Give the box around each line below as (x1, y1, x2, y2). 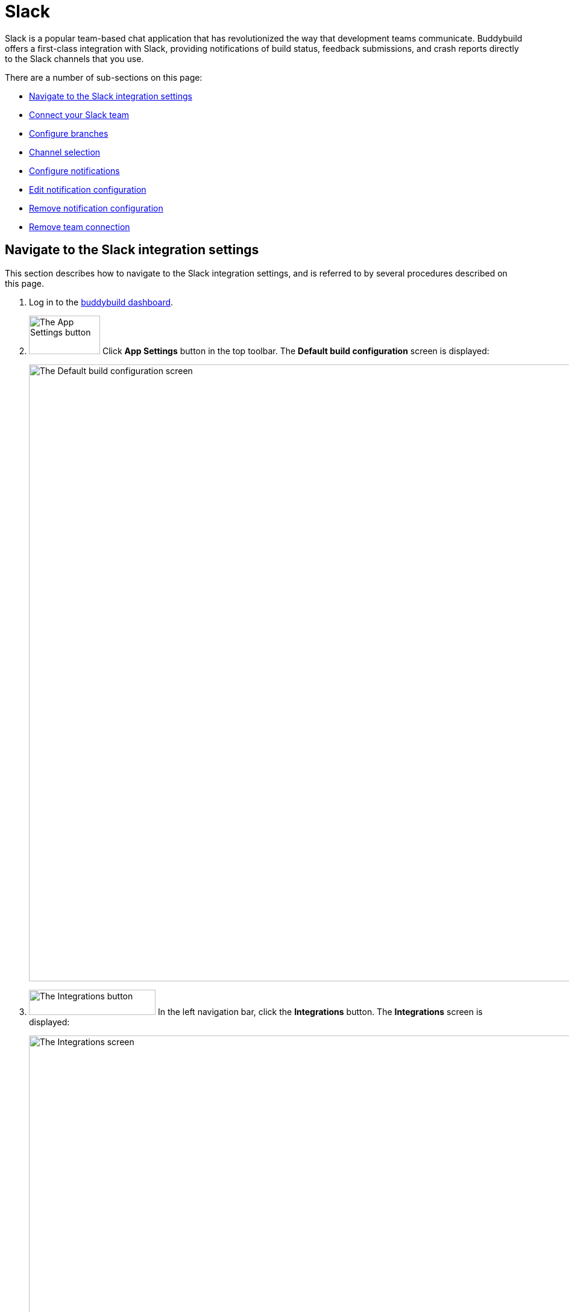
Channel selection (29, 146, 101, 157)
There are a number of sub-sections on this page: (5, 72, 203, 83)
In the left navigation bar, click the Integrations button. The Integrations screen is (157, 1006, 483, 1017)
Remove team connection (29, 221, 130, 232)
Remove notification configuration (29, 202, 163, 213)
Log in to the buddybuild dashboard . (29, 296, 174, 307)
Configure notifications (29, 165, 120, 176)
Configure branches (29, 128, 108, 139)
